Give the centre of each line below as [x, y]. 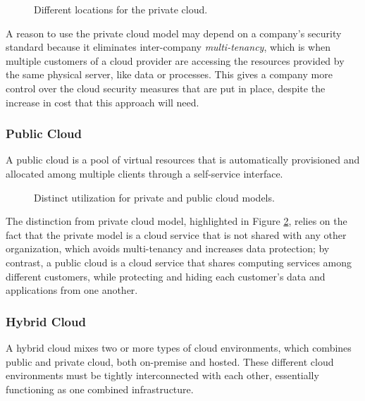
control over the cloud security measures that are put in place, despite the [166, 88]
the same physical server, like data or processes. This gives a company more [169, 74]
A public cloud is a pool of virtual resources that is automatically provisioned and [183, 160]
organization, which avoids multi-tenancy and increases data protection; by [168, 248]
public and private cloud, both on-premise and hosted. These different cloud [170, 361]
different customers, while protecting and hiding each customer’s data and [166, 276]
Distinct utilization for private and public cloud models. [154, 197]
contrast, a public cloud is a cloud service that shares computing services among [179, 262]
